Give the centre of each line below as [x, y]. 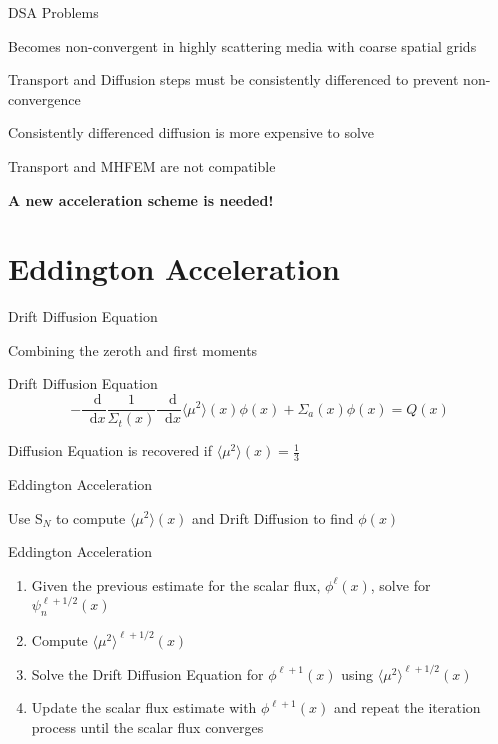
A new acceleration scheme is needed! [141, 199]
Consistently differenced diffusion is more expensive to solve [191, 132]
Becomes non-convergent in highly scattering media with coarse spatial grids [242, 45]
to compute [91, 517]
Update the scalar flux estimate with [144, 707]
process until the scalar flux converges [147, 726]
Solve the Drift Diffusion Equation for [147, 673]
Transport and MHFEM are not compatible [142, 165]
